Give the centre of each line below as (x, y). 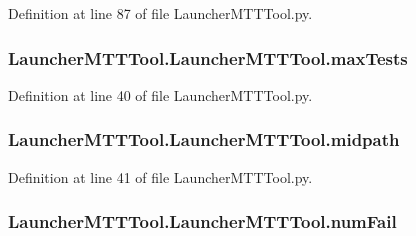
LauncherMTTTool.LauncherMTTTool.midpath (204, 139)
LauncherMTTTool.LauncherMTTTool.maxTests (208, 57)
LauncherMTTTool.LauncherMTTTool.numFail (202, 221)
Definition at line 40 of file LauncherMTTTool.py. (160, 94)
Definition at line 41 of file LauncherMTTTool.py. (160, 176)
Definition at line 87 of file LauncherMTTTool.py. (160, 13)
